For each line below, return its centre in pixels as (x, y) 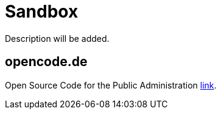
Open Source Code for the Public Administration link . (111, 85)
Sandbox (42, 12)
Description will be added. (57, 38)
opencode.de (46, 62)
